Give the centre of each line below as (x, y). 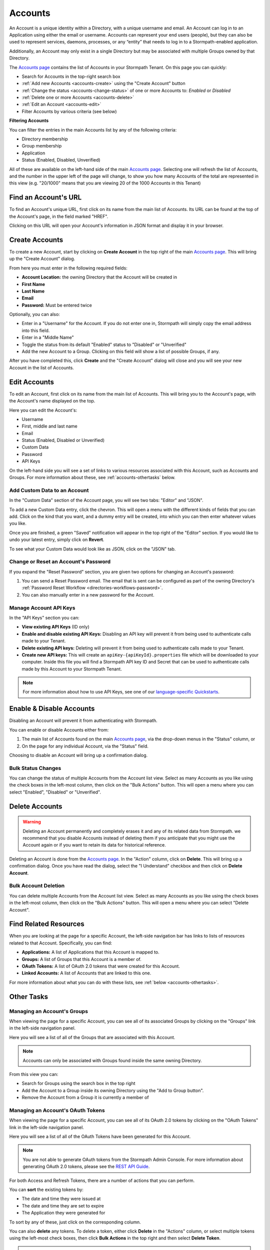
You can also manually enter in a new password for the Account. (88, 594)
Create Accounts (36, 240)
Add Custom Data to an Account (49, 490)
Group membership (42, 146)
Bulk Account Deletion (37, 886)
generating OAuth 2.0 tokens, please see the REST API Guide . (86, 1166)
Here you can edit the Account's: (43, 410)
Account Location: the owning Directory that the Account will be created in (99, 277)
